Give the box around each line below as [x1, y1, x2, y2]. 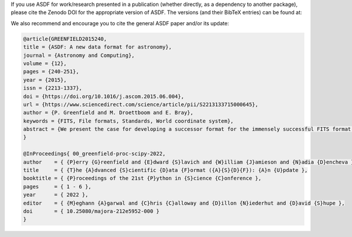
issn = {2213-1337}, [23, 85, 82, 92]
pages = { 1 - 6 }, [23, 183, 92, 190]
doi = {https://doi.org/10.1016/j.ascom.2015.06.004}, [23, 93, 184, 100]
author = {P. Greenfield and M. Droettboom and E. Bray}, [23, 109, 194, 116]
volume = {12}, [23, 60, 67, 67]
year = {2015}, [23, 76, 67, 83]
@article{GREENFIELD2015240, [23, 35, 107, 42]
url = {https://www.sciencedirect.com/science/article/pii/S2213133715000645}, [23, 101, 259, 108]
